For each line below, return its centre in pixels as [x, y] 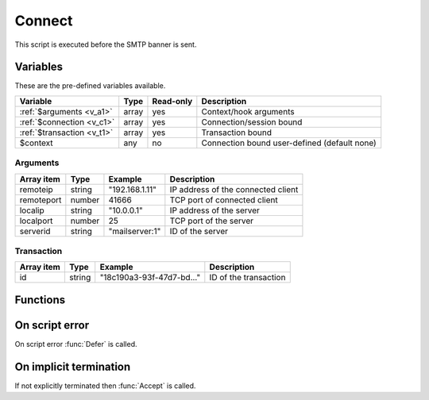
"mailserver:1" [135, 231]
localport [36, 221]
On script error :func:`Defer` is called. [76, 344]
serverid [35, 231]
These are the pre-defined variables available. [90, 86]
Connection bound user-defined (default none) [289, 143]
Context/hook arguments [248, 111]
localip [32, 210]
